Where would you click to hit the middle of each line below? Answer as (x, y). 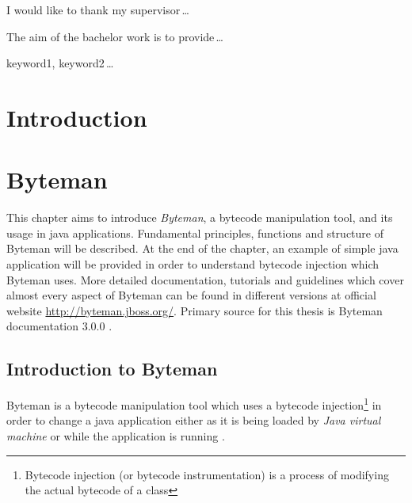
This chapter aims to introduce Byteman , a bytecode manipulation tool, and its (200, 217)
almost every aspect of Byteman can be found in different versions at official (191, 295)
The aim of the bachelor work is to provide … (115, 36)
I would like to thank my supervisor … (98, 10)
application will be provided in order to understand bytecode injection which (193, 264)
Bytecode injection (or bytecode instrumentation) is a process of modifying (207, 474)
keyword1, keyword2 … (60, 63)
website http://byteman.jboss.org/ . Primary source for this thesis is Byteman (195, 310)
